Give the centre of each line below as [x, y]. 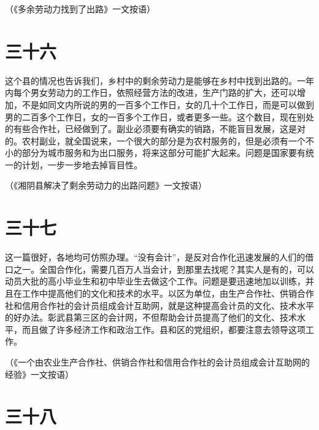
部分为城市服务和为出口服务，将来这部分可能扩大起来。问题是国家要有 [163, 153]
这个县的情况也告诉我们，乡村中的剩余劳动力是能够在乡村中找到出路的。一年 [159, 80]
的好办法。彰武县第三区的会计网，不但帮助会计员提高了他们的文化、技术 [151, 317]
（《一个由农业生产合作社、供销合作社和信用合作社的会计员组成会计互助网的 [157, 362]
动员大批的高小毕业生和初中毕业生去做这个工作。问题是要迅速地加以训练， [155, 281]
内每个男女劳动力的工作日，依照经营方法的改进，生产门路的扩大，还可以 [151, 92]
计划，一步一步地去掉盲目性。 [82, 164]
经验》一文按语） [39, 374]
